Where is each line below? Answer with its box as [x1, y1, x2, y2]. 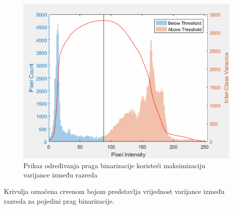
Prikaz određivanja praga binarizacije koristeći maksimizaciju [23, 160, 206, 170]
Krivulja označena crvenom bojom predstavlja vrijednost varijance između [4, 186, 225, 196]
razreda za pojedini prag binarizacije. [4, 195, 115, 206]
